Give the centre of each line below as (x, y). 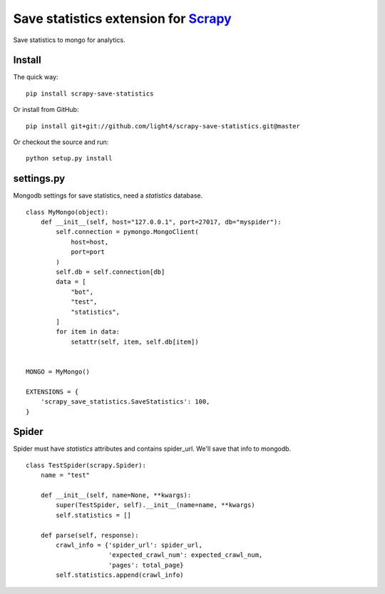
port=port (88, 252)
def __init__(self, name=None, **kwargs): (116, 495)
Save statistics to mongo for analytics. (69, 40)
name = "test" (65, 475)
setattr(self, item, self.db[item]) (135, 342)
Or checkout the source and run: (61, 142)
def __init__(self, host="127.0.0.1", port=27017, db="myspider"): (161, 222)
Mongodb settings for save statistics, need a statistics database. (108, 195)
